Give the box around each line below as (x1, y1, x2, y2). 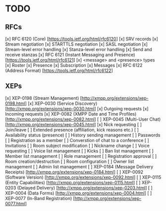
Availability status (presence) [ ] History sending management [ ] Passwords (5, 132, 161, 138)
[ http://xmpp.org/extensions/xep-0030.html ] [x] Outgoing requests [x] (5, 105, 149, 112)
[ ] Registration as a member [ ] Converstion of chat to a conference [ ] (5, 137, 150, 143)
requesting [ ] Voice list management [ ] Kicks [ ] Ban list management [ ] (5, 147, 154, 154)
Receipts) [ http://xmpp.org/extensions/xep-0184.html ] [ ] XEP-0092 (5, 169, 144, 175)
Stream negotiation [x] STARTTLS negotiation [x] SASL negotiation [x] (5, 41, 148, 47)
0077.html (5, 201, 26, 207)
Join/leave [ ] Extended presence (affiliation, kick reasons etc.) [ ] (5, 127, 139, 133)
